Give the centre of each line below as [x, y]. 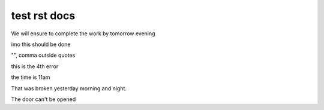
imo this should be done [41, 44]
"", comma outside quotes [43, 55]
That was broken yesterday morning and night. [69, 88]
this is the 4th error [35, 66]
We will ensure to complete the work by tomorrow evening [83, 33]
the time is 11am [31, 77]
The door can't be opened [43, 99]
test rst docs [43, 16]
